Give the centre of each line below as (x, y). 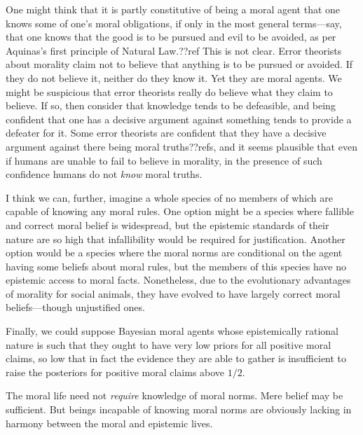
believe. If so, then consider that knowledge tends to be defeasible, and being (171, 105)
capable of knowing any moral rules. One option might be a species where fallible (180, 211)
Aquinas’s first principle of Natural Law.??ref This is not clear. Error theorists (174, 50)
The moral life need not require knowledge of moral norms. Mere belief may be (174, 395)
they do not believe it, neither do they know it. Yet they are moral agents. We (174, 77)
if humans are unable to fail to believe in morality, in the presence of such (164, 160)
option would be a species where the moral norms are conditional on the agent (174, 253)
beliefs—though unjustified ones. (75, 307)
